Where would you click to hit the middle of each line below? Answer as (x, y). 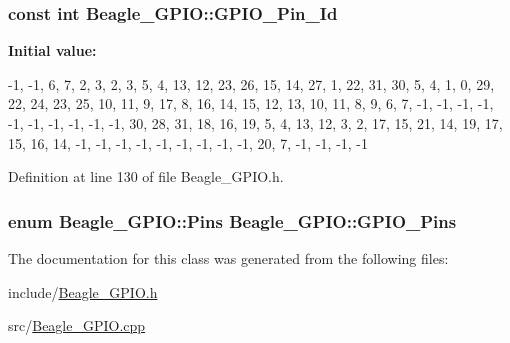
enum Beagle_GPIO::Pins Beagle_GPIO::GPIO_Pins (232, 220)
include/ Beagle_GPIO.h (83, 291)
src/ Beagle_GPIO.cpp (77, 325)
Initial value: (52, 50)
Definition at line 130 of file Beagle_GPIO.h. (146, 176)
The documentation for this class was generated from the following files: (228, 258)
